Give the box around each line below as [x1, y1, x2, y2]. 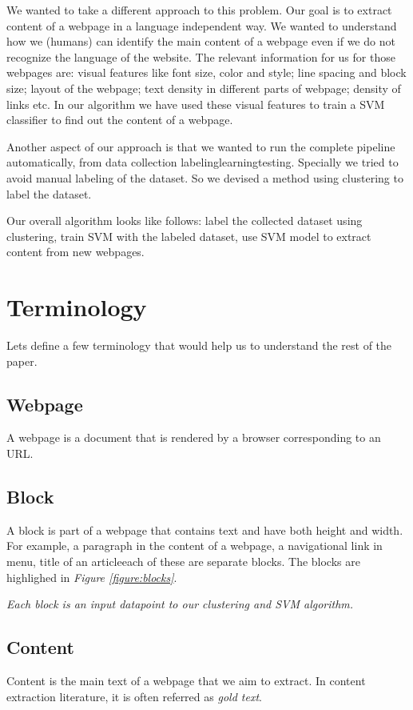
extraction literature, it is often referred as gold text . [6, 688, 262, 704]
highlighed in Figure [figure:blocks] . [6, 568, 177, 585]
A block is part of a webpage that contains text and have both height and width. [6, 521, 403, 538]
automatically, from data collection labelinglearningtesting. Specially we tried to [6, 154, 399, 170]
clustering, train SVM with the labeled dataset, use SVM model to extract [6, 227, 371, 244]
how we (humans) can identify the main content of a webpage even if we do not [6, 33, 395, 50]
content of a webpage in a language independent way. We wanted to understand [6, 17, 397, 34]
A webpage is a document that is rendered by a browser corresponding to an [6, 429, 381, 446]
